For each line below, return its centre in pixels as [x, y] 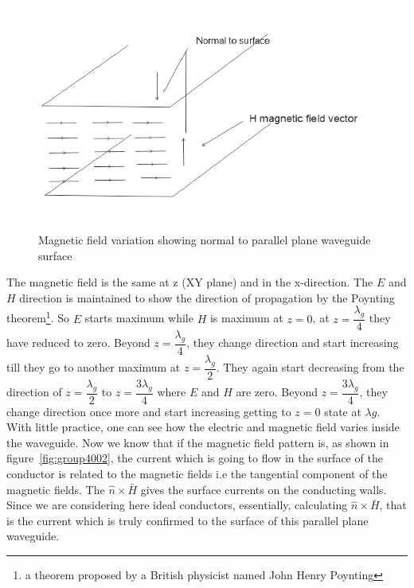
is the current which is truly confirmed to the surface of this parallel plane [187, 520]
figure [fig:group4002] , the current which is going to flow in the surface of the [195, 458]
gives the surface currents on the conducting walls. [264, 489]
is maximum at [246, 318]
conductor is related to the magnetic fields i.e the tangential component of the [197, 473]
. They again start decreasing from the [310, 367]
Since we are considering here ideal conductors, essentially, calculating [177, 505]
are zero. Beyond [277, 392]
